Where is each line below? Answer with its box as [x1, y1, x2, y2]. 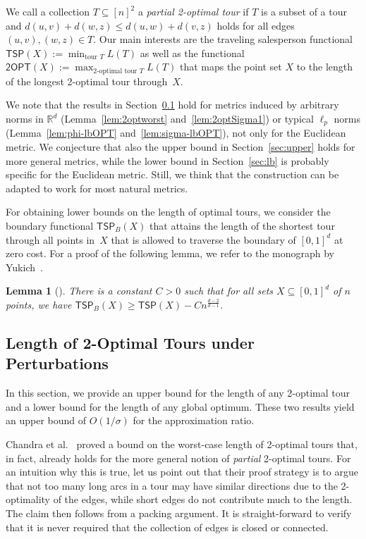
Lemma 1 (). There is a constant [6, 283, 152, 298]
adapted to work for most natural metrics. [6, 180, 188, 195]
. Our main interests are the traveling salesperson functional [93, 32, 353, 47]
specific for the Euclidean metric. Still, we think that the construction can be [6, 167, 339, 182]
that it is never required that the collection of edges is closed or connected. [6, 519, 329, 534]
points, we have [6, 297, 72, 311]
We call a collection [6, 4, 90, 18]
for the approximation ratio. [133, 413, 255, 428]
